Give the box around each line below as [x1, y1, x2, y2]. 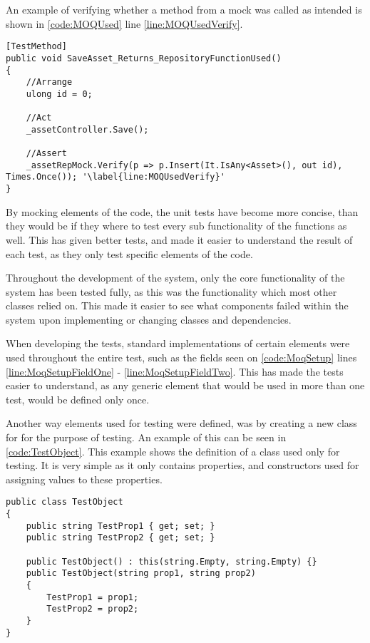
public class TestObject [6, 497, 123, 508]
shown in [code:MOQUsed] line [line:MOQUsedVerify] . [6, 16, 243, 31]
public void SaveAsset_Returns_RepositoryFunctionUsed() [6, 53, 282, 63]
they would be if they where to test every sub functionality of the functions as [6, 218, 347, 233]
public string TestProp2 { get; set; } [26, 533, 215, 543]
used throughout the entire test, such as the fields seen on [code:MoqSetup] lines [6, 350, 357, 365]
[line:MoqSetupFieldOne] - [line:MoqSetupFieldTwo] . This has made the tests [6, 364, 344, 379]
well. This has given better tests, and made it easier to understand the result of [6, 232, 353, 247]
